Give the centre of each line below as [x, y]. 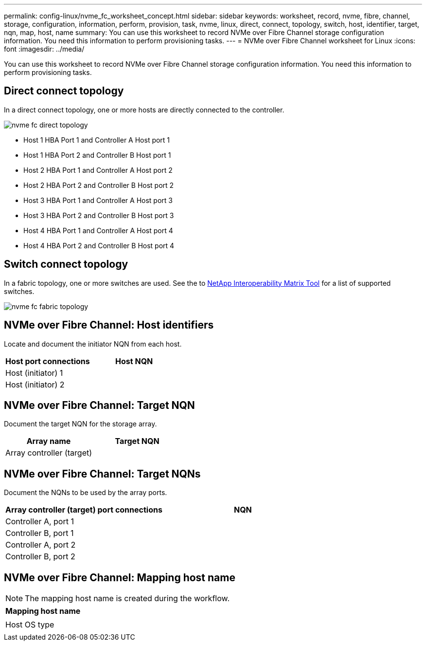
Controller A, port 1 [40, 522]
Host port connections [48, 361]
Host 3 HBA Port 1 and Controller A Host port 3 [98, 200]
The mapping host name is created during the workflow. [127, 599]
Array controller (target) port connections [84, 510]
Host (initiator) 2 [35, 384]
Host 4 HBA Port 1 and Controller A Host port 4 [98, 230]
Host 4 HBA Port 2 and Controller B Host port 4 [99, 245]
